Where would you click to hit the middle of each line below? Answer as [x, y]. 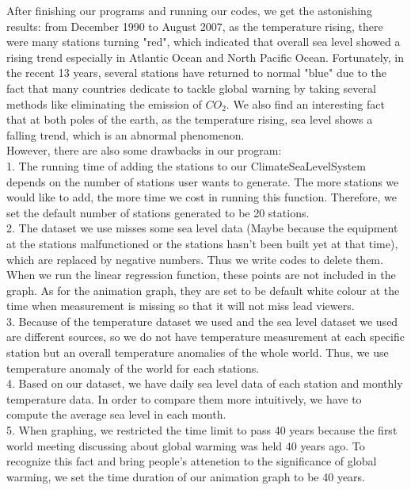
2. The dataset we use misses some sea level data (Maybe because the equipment [202, 228]
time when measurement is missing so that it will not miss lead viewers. [181, 306]
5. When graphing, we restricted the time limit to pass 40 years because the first [202, 430]
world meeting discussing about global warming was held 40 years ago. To [186, 445]
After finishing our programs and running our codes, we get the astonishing [189, 10]
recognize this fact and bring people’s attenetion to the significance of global [192, 461]
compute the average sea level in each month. [116, 414]
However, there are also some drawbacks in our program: [144, 150]
